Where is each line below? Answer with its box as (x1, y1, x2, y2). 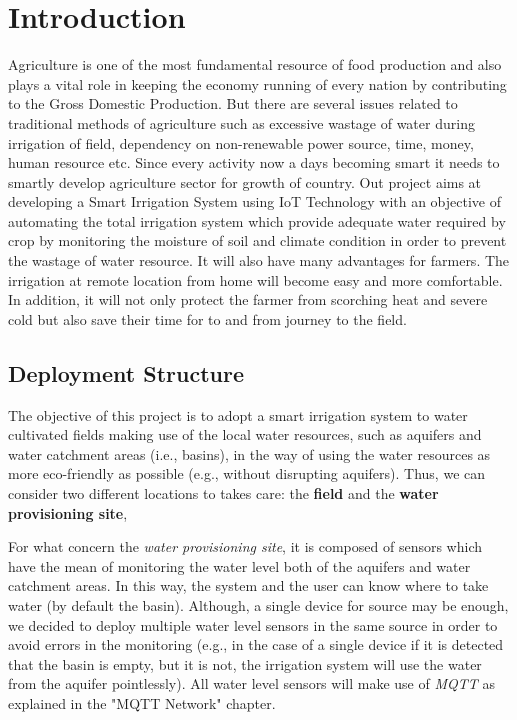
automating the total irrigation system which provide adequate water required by (8, 210, 506, 231)
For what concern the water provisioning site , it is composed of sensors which (8, 536, 482, 557)
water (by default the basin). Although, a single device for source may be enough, (8, 594, 509, 615)
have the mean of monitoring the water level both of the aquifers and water (8, 555, 471, 576)
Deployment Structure (8, 357, 244, 388)
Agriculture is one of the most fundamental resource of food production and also (8, 54, 502, 75)
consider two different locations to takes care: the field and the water (8, 483, 439, 504)
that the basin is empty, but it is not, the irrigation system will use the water (8, 653, 482, 674)
